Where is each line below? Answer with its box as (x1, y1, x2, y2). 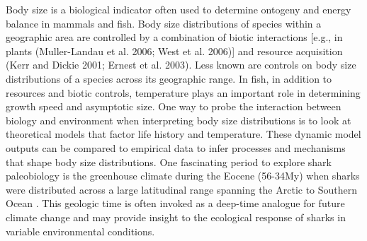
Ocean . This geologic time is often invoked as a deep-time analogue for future (6, 196, 345, 211)
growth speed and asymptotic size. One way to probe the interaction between (6, 99, 341, 114)
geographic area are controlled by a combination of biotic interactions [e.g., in (6, 30, 343, 45)
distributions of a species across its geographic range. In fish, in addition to (6, 71, 332, 86)
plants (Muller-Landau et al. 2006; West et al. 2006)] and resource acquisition (6, 43, 343, 58)
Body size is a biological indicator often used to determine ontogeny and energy (6, 2, 351, 16)
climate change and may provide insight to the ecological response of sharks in (6, 209, 346, 224)
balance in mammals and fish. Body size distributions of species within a (6, 16, 322, 30)
